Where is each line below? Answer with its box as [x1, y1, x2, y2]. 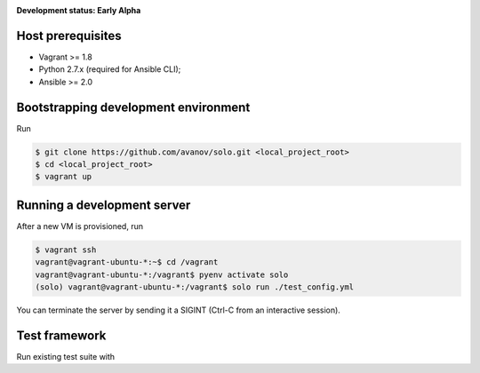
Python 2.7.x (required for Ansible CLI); [38, 64, 181, 75]
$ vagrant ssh [35, 244, 97, 255]
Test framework [16, 328, 107, 343]
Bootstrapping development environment [16, 99, 251, 115]
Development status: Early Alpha [16, 5, 141, 15]
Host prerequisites [16, 28, 122, 44]
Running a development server [16, 197, 191, 212]
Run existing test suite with [16, 351, 116, 361]
